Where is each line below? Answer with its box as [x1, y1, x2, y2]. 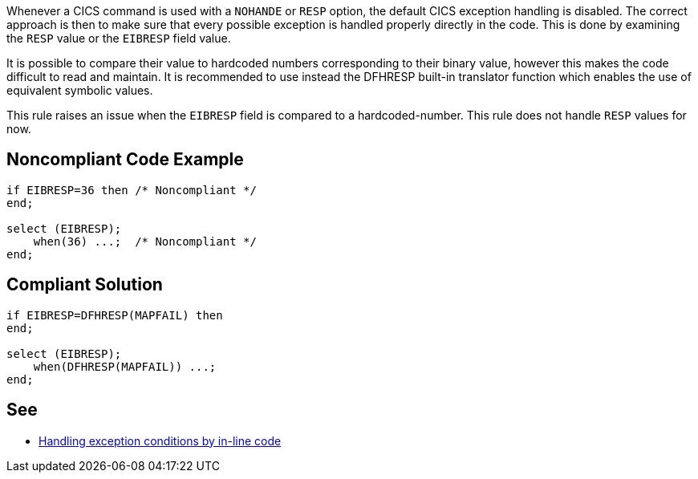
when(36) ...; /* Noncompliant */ [33, 234, 257, 248]
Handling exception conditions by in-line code [39, 433, 282, 448]
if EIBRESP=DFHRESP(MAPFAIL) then [6, 308, 223, 322]
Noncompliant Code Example [6, 149, 244, 170]
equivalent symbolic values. [6, 83, 153, 97]
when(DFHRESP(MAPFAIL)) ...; [33, 359, 217, 373]
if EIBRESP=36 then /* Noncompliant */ [6, 183, 257, 197]
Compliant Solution [6, 274, 163, 295]
